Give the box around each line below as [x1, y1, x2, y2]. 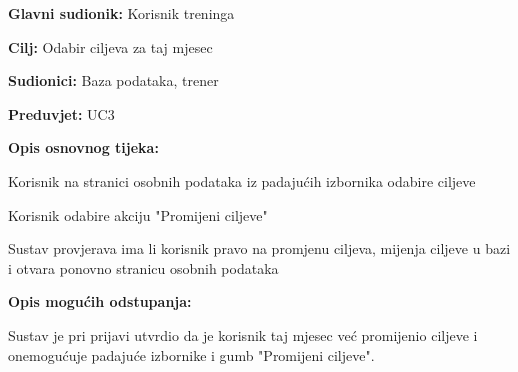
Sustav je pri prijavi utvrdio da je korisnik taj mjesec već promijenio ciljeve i [8, 324, 478, 345]
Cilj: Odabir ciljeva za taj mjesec [8, 36, 213, 57]
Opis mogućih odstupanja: [8, 291, 192, 312]
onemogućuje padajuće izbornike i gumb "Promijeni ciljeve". [8, 344, 375, 365]
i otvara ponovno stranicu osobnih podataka [8, 257, 279, 278]
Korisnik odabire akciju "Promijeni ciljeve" [8, 204, 268, 225]
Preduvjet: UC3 [8, 103, 115, 124]
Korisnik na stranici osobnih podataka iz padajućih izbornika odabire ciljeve [8, 170, 476, 191]
